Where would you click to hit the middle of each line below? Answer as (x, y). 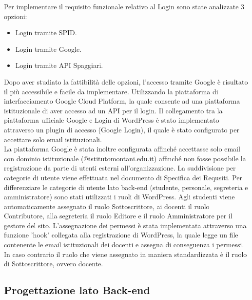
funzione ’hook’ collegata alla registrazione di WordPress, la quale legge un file (121, 235)
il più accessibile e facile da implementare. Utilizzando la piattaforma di (111, 91)
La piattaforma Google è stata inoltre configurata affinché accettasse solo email (122, 149)
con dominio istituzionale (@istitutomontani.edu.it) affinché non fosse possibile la (125, 158)
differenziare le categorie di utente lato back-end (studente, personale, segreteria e (126, 187)
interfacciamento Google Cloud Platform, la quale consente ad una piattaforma (122, 101)
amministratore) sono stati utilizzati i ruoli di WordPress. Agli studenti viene (119, 197)
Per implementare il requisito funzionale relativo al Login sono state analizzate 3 (124, 6)
